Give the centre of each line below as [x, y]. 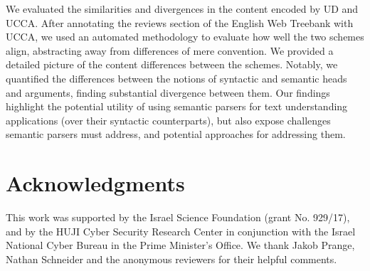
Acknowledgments [95, 183]
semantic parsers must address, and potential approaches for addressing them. [176, 134]
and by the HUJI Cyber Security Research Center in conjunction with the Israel [181, 231]
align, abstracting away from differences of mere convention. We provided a [170, 50]
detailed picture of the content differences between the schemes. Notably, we [172, 64]
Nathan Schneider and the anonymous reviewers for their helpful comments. [171, 259]
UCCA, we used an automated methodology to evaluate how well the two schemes [185, 37]
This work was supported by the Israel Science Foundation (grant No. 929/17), [178, 217]
